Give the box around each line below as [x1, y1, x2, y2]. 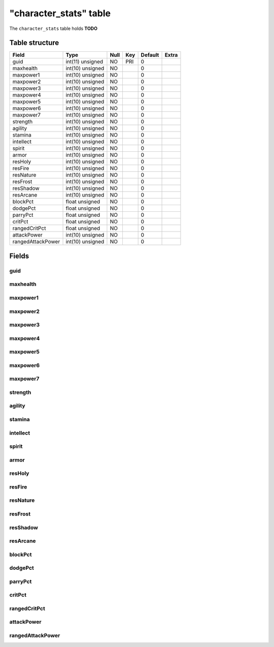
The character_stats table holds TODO [9, 25, 97, 31]
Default [141, 51, 159, 58]
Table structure [9, 39, 59, 47]
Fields [9, 251, 29, 260]
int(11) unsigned [65, 58, 104, 66]
